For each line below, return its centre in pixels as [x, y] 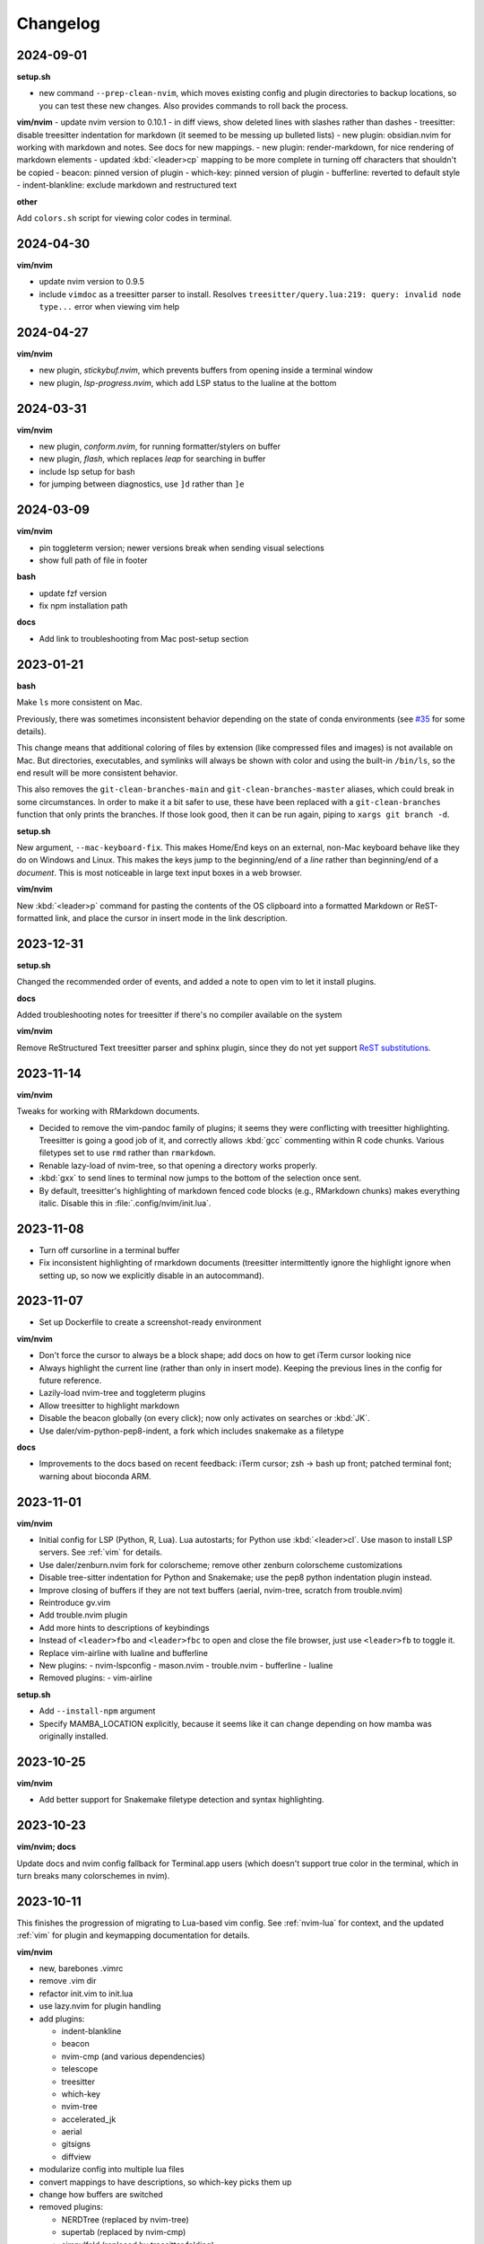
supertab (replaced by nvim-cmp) [124, 2232]
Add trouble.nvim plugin [83, 1615]
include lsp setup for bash [87, 471]
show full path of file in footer [93, 560]
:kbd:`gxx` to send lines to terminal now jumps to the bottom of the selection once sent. [200, 1178]
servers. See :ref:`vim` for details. [101, 1552]
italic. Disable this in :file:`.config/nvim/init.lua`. [125, 1203]
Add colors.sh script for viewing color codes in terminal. [124, 218]
